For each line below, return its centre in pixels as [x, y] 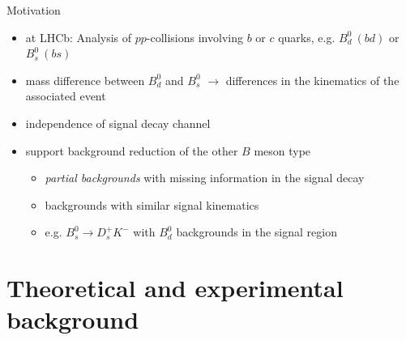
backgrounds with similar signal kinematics [152, 204]
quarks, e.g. [307, 37]
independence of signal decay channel [118, 123]
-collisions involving [194, 37]
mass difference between [85, 80]
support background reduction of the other [132, 150]
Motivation [34, 10]
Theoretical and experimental [175, 288]
